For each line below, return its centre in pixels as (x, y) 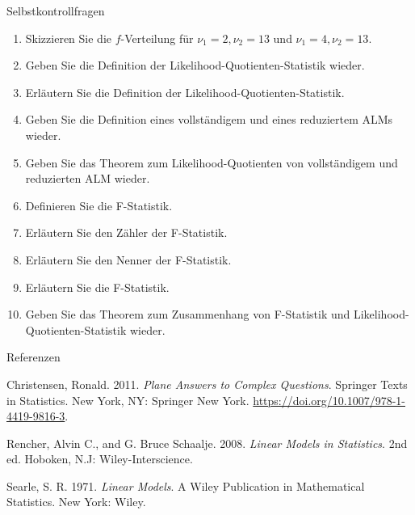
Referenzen (34, 357)
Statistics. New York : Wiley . (76, 502)
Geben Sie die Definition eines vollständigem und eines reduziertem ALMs (209, 119)
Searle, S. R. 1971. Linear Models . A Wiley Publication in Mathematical (186, 485)
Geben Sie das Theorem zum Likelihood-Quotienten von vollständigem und (212, 162)
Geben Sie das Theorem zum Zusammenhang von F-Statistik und (188, 314)
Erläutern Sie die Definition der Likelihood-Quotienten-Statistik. (185, 92)
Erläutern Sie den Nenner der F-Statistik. (128, 259)
